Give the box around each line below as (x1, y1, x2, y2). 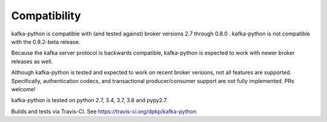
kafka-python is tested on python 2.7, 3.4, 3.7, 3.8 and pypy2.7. (11, 97, 168, 104)
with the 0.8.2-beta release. (11, 38, 81, 45)
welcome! (11, 85, 36, 93)
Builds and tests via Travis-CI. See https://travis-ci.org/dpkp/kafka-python (11, 108, 197, 115)
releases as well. (11, 58, 53, 65)
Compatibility (11, 9, 81, 22)
